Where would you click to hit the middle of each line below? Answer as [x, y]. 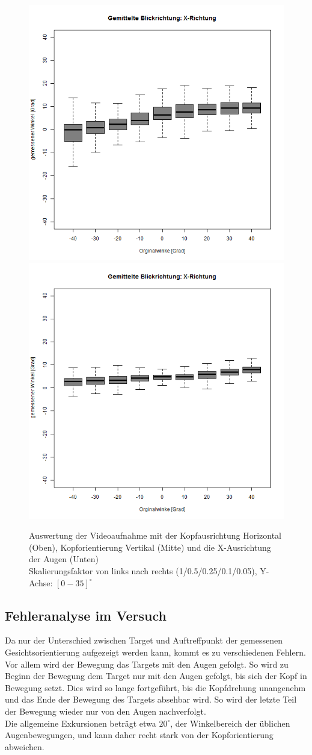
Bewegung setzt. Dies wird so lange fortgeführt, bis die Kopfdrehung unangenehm [155, 687]
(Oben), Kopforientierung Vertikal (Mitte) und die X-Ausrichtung [150, 547]
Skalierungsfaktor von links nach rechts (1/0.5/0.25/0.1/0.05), [143, 570]
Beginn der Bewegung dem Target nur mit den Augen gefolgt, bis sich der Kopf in [156, 676]
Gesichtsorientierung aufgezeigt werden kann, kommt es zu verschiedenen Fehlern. [155, 652]
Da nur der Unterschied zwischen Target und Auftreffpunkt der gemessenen [144, 640]
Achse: [41, 582]
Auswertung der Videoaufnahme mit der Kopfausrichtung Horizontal [155, 535]
